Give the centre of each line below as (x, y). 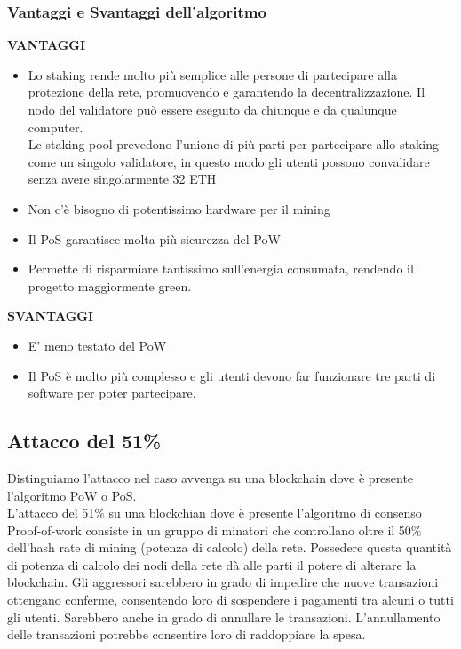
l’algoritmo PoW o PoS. (72, 495)
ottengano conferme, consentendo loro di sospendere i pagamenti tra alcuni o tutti (230, 600)
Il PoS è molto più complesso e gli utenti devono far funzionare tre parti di (232, 375)
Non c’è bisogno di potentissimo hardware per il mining (179, 208)
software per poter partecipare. (112, 393)
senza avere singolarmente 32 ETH (122, 179)
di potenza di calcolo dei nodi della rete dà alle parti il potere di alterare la (212, 564)
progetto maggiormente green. (110, 285)
